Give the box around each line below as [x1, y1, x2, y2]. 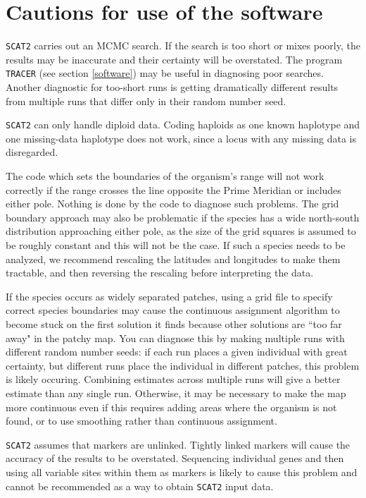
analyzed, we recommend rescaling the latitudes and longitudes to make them [6, 251, 341, 266]
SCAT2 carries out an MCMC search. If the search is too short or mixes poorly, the [6, 38, 360, 53]
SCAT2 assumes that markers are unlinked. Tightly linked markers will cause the [6, 437, 351, 451]
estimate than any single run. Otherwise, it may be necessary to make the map [6, 385, 346, 400]
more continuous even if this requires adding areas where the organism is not [6, 399, 337, 414]
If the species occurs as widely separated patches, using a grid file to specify [6, 289, 333, 303]
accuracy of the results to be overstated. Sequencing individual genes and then [6, 451, 344, 466]
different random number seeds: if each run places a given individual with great [6, 344, 348, 359]
